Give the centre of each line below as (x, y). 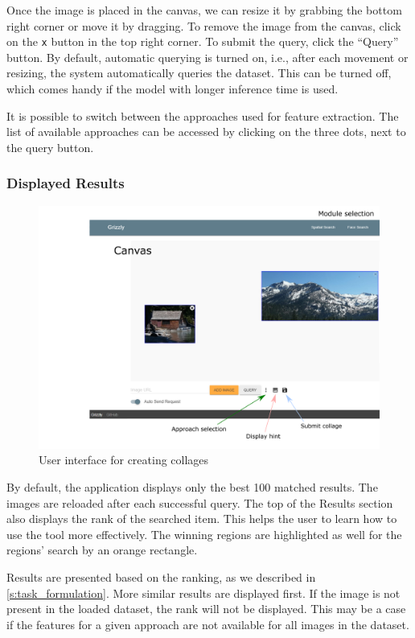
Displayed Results (66, 183)
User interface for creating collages (124, 460)
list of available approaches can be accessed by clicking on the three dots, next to (206, 132)
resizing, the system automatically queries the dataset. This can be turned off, (199, 73)
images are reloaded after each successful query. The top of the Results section (200, 502)
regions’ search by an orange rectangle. (102, 550)
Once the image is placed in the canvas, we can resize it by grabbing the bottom (204, 10)
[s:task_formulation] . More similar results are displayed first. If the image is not (203, 593)
